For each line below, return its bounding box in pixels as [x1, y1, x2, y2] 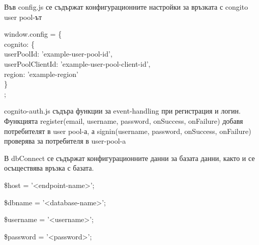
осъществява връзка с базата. [4, 162, 94, 173]
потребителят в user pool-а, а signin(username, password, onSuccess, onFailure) [4, 125, 251, 136]
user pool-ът [4, 11, 42, 22]
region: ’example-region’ [4, 68, 78, 79]
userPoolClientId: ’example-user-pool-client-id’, [4, 58, 151, 69]
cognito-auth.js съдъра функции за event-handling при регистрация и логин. [4, 105, 241, 116]
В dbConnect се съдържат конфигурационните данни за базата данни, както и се [4, 152, 255, 163]
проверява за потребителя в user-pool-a [4, 135, 126, 146]
